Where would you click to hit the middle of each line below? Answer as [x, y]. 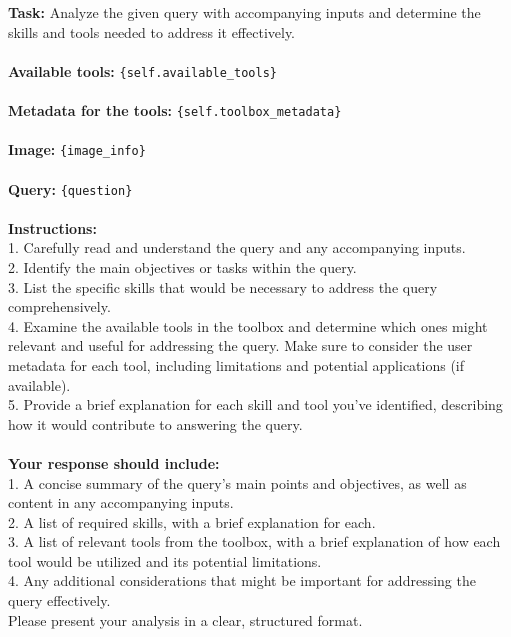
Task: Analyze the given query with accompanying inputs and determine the [244, 12]
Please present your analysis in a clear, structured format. [185, 619]
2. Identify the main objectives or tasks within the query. [182, 266]
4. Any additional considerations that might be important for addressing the [242, 580]
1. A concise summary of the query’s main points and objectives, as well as [237, 482]
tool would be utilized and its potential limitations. [165, 560]
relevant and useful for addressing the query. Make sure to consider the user [240, 345]
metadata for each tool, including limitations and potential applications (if [236, 364]
